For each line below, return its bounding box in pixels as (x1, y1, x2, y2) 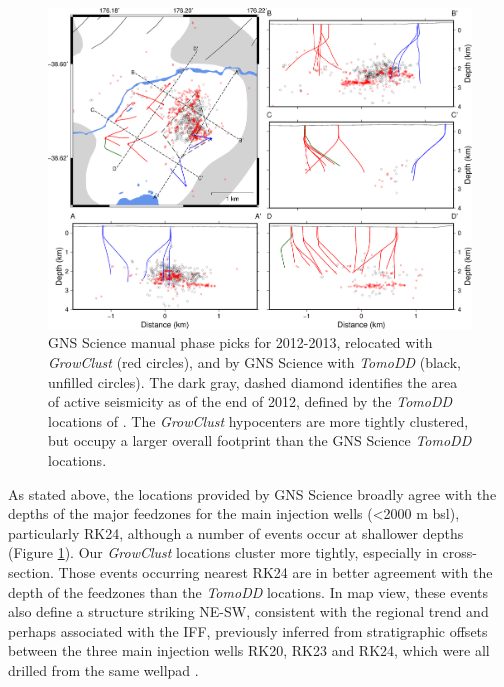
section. (8, 561, 54, 582)
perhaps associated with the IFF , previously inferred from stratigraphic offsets (8, 620, 488, 641)
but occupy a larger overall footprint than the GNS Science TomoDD (48, 430, 472, 451)
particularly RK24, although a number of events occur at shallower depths (8, 522, 464, 543)
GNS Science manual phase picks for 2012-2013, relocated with (48, 332, 433, 353)
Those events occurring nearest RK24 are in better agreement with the (58, 561, 493, 582)
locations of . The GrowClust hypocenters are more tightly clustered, (48, 410, 469, 431)
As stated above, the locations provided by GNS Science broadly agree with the (8, 483, 497, 504)
